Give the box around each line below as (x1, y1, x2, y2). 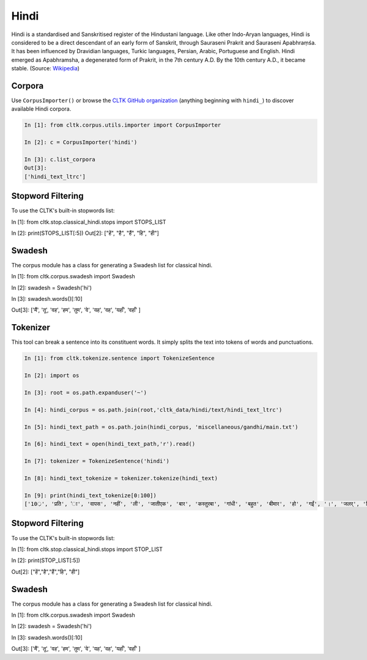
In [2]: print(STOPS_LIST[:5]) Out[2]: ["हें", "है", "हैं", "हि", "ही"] (11, 229, 159, 237)
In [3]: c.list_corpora (24, 156, 96, 163)
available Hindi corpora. (11, 105, 72, 113)
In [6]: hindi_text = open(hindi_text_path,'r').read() (24, 440, 196, 448)
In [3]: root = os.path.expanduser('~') (24, 389, 147, 396)
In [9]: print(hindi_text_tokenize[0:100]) (24, 492, 157, 499)
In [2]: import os (24, 372, 80, 379)
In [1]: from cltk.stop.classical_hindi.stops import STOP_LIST (11, 545, 163, 553)
